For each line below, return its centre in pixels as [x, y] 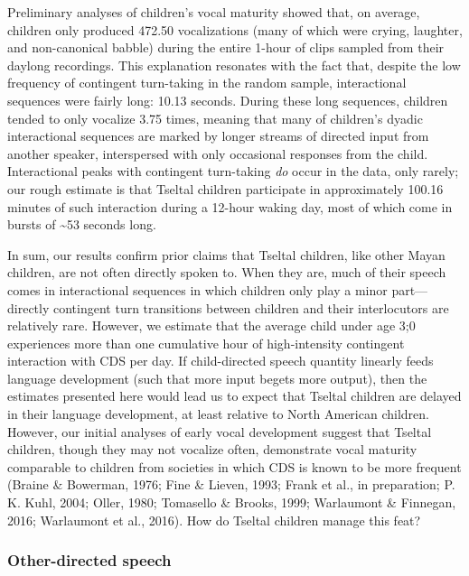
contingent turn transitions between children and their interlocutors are [251, 307]
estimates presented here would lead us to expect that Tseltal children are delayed [234, 396]
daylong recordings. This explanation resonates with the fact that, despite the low [234, 65]
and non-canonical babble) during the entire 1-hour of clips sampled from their [226, 47]
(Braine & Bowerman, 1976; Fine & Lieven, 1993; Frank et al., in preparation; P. [231, 484]
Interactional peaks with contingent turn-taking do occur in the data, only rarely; [233, 171]
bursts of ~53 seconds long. [82, 224]
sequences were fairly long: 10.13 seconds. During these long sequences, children [228, 100]
